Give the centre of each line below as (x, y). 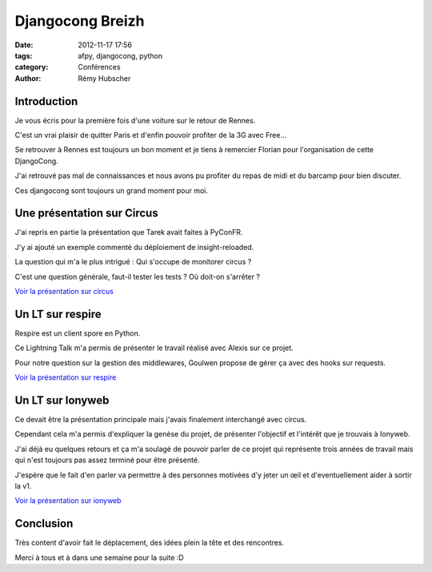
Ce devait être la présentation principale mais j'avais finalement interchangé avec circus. (161, 420)
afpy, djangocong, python (120, 55)
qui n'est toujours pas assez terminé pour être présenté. (107, 460)
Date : (24, 45)
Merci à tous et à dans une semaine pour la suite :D (99, 558)
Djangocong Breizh (80, 21)
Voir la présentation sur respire (66, 377)
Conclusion (44, 524)
